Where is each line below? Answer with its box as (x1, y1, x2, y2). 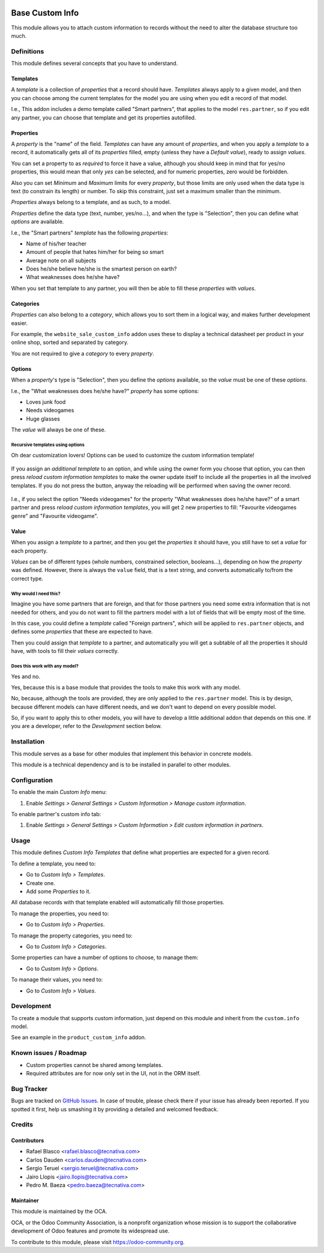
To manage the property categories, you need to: (11, 932, 133, 939)
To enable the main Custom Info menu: (11, 789, 107, 796)
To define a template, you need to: (11, 860, 96, 867)
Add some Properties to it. (26, 888, 91, 895)
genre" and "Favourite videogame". (11, 512, 98, 519)
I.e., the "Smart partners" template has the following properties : (11, 229, 169, 236)
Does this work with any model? (11, 663, 79, 669)
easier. (11, 319, 28, 326)
